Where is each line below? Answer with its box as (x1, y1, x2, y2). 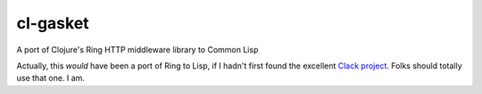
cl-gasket (16, 13, 89, 33)
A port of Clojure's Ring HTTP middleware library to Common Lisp (16, 44, 259, 55)
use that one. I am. (16, 73, 85, 83)
